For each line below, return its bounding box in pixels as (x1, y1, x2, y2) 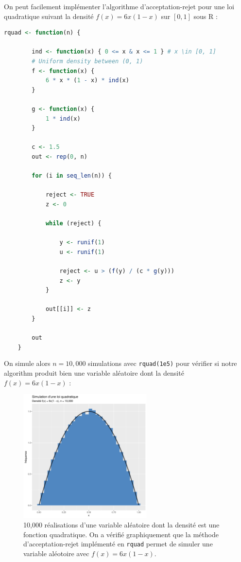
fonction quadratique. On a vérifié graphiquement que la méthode (23, 529, 219, 539)
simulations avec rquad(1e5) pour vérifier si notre (88, 358, 237, 368)
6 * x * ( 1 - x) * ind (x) (45, 77, 129, 84)
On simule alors (4, 358, 51, 368)
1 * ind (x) (45, 115, 81, 122)
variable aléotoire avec (23, 548, 89, 559)
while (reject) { (45, 220, 102, 227)
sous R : (193, 11, 218, 21)
